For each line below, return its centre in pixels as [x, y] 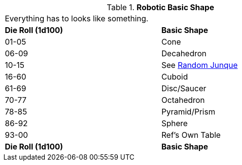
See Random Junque [200, 65]
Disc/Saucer [184, 88]
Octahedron [183, 100]
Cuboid [175, 77]
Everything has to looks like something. [77, 18]
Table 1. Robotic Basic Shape [160, 7]
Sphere [175, 123]
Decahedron [184, 53]
